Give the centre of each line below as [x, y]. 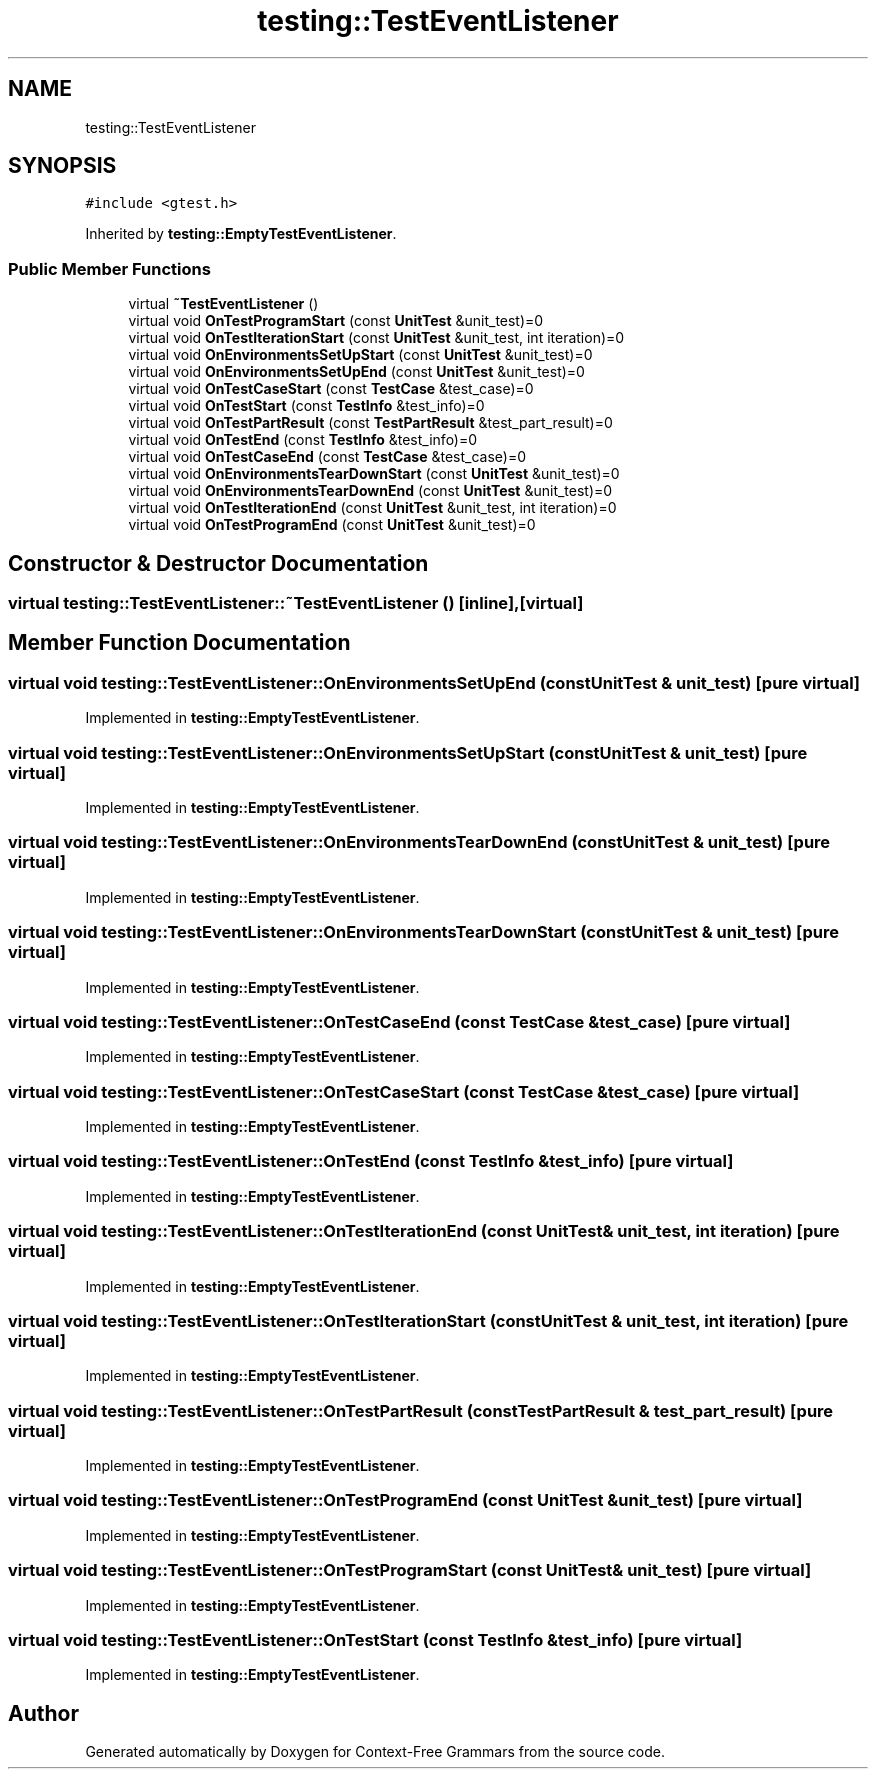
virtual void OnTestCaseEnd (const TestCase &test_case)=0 [327, 457]
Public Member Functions [109, 268]
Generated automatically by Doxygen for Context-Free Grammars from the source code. [375, 1752]
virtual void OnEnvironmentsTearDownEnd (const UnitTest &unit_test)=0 [370, 491]
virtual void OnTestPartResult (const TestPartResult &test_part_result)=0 [370, 423]
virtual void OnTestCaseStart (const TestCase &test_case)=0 [331, 389]
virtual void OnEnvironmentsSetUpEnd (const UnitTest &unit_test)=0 [356, 372]
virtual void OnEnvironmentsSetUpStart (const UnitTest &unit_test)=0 [360, 355]
